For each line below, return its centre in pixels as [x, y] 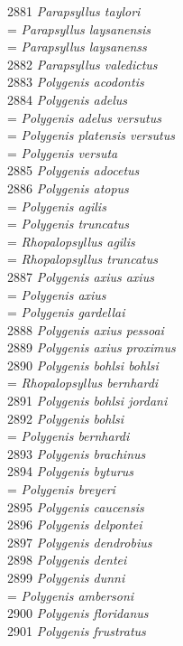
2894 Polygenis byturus [71, 471]
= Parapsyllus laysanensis [79, 28]
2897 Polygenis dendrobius [80, 542]
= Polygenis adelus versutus [84, 117]
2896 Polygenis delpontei [75, 524]
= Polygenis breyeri [61, 489]
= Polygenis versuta [63, 152]
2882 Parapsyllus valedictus [82, 64]
